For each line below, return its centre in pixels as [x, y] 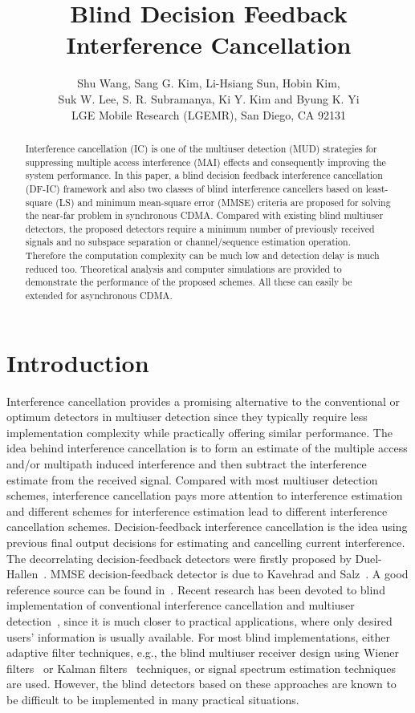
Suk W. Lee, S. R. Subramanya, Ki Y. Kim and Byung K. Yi [209, 98]
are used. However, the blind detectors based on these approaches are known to [201, 684]
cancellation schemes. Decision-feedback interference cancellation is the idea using [207, 527]
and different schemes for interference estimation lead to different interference [197, 510]
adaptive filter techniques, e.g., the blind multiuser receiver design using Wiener [203, 652]
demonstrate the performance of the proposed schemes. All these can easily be [189, 282]
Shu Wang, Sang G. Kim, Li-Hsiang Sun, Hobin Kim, [209, 83]
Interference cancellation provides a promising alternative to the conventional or [203, 401]
